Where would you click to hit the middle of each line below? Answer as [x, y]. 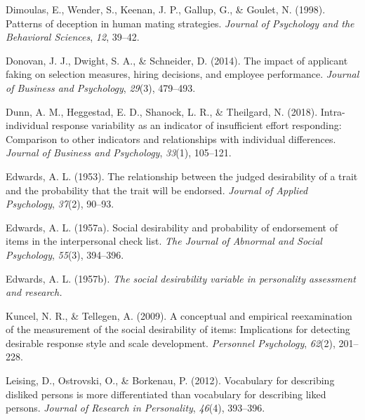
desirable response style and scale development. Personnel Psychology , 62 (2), [171, 343]
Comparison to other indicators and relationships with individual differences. [171, 138]
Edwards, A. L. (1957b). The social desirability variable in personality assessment [181, 278]
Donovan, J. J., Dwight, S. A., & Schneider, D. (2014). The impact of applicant [177, 60]
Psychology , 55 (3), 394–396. [65, 254]
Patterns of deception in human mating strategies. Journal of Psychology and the [180, 23]
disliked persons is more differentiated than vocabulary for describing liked [166, 394]
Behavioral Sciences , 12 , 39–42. [73, 37]
